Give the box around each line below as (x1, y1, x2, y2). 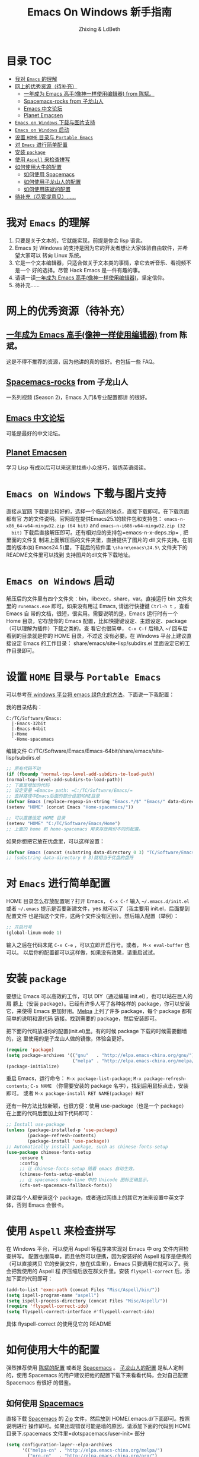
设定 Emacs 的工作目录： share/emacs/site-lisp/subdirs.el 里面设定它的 (11, 640, 185, 647)
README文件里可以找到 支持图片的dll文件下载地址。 (6, 551, 134, 558)
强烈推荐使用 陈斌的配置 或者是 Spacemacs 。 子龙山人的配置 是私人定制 (6, 1364, 184, 1371)
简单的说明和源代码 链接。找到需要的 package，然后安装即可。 (6, 1015, 160, 1022)
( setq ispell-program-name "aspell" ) (6, 1292, 99, 1298)
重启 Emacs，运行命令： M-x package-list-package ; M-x (6, 1075, 142, 1082)
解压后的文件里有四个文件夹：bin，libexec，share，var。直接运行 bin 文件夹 (6, 595, 192, 602)
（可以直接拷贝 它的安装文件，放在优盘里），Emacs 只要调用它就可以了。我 (6, 1260, 189, 1267)
